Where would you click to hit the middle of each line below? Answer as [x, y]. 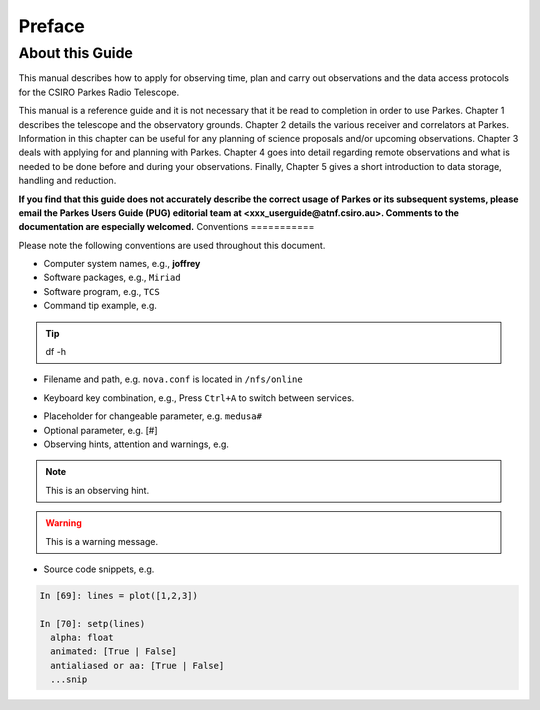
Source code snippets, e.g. [99, 569]
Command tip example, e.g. [100, 306]
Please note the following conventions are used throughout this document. [172, 245]
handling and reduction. [67, 181]
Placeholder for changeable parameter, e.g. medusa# [152, 416]
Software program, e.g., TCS [101, 291]
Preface [51, 26]
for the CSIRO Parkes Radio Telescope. [99, 92]
